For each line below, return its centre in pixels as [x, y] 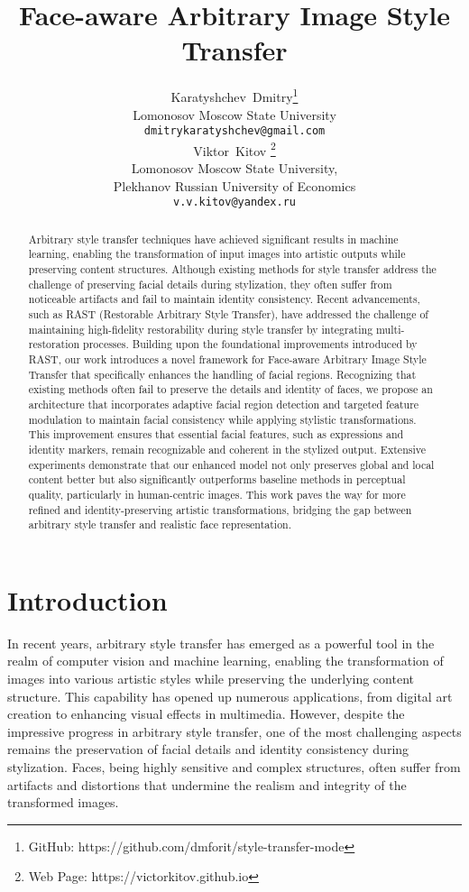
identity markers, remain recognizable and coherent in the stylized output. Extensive [227, 449]
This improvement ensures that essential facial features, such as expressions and [216, 434]
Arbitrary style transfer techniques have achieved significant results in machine [213, 239]
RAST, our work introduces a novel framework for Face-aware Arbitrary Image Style [227, 359]
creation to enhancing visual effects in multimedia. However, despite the [206, 714]
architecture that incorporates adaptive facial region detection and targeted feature [224, 404]
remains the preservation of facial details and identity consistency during [208, 749]
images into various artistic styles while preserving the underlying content [211, 678]
